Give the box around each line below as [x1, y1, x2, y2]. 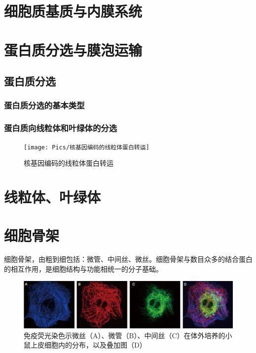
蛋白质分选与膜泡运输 [4, 39, 143, 60]
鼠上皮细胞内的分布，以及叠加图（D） [24, 340, 146, 350]
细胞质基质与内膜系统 [4, 1, 143, 21]
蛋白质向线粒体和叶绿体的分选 [4, 122, 117, 134]
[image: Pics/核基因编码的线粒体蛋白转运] [24, 143, 149, 151]
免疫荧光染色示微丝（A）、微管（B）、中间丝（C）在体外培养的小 [24, 330, 232, 340]
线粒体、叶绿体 [4, 187, 101, 207]
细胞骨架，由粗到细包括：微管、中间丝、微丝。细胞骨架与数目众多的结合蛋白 [4, 254, 253, 264]
